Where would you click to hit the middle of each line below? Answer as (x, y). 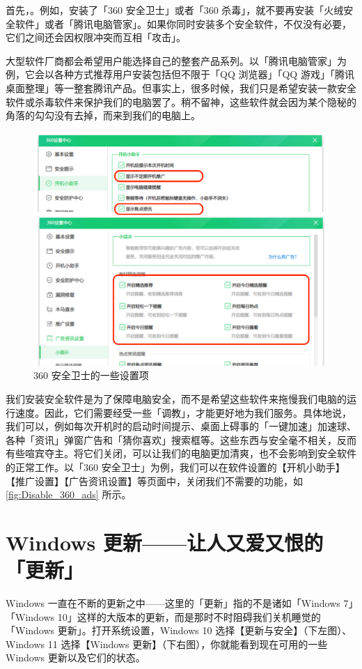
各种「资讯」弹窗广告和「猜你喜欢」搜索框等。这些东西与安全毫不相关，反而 (181, 439)
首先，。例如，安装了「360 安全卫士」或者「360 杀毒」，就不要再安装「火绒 (175, 10)
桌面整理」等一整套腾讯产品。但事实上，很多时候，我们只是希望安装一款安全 (181, 87)
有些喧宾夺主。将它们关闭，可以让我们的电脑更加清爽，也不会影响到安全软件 (181, 453)
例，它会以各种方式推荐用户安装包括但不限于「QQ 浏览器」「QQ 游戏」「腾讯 (180, 74)
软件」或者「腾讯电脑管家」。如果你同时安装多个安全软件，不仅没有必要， (183, 23)
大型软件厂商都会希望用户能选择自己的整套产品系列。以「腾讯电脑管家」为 (176, 60)
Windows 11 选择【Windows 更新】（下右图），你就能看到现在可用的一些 (167, 644)
